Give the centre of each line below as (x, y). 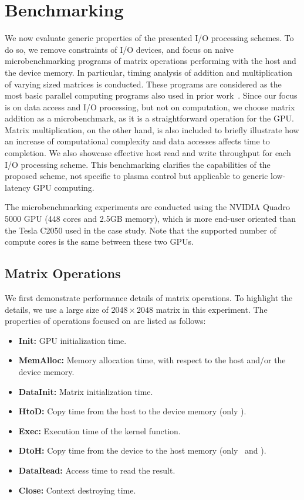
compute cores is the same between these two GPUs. (99, 241)
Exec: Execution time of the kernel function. (99, 430)
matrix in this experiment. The (212, 309)
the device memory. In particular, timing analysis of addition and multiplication (148, 72)
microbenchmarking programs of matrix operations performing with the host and (151, 61)
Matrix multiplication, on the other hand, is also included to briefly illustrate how (152, 129)
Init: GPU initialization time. (72, 340)
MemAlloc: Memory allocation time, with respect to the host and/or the (152, 360)
